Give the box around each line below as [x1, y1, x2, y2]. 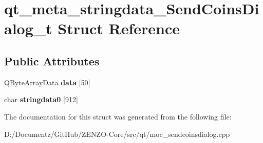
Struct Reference [58, 18, 180, 39]
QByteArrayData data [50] [4, 77, 90, 87]
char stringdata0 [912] [4, 94, 78, 105]
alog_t [4, 18, 52, 39]
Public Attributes [4, 53, 100, 68]
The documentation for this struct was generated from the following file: [4, 111, 232, 122]
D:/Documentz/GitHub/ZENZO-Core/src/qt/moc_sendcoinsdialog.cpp [4, 128, 230, 139]
